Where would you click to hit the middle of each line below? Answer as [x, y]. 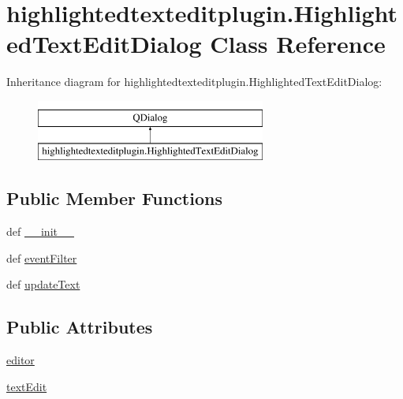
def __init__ [40, 231]
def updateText [43, 284]
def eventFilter [42, 257]
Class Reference [298, 44]
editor [21, 360]
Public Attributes [80, 327]
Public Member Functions [114, 198]
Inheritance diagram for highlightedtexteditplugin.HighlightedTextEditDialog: [194, 82]
